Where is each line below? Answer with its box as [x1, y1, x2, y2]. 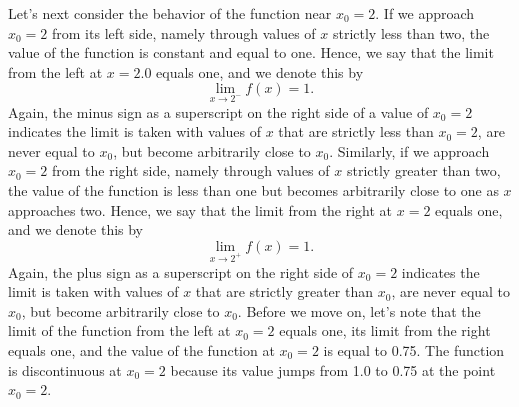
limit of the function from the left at [8, 320, 231, 341]
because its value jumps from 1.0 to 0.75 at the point [170, 359, 496, 380]
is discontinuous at [8, 359, 122, 380]
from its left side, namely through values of [52, 22, 316, 43]
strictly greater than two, [346, 160, 501, 181]
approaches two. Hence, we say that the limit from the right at [8, 199, 393, 220]
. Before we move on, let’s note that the [237, 300, 481, 321]
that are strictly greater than [195, 281, 374, 302]
